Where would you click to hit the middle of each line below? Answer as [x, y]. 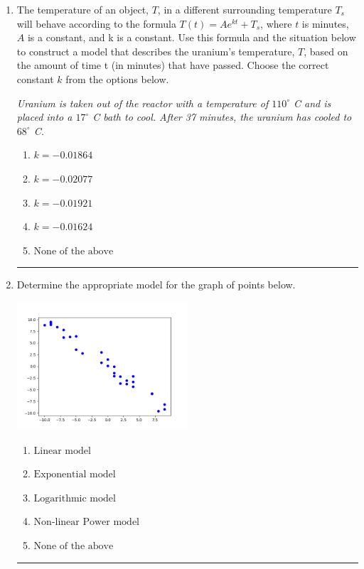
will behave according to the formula [96, 23]
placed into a [44, 117]
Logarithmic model [75, 498]
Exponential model [75, 475]
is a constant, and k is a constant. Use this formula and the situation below [192, 37]
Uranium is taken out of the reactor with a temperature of [143, 103]
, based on [326, 51]
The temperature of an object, [82, 9]
